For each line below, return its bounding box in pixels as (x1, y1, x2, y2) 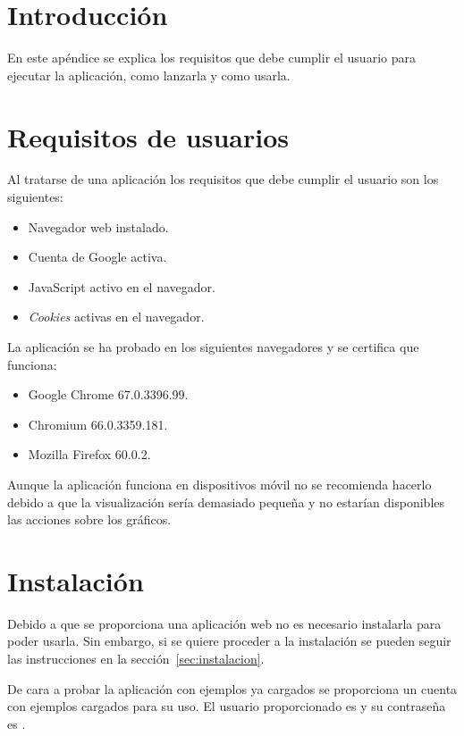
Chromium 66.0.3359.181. (28, 414, 168, 433)
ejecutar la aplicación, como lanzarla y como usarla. (7, 65, 291, 84)
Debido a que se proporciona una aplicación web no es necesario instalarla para (7, 614, 442, 632)
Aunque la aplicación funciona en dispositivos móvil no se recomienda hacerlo (7, 474, 432, 493)
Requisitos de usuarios (7, 118, 289, 155)
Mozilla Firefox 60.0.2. (28, 445, 151, 464)
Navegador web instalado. (28, 217, 169, 236)
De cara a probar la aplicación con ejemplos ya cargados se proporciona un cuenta (7, 679, 458, 698)
